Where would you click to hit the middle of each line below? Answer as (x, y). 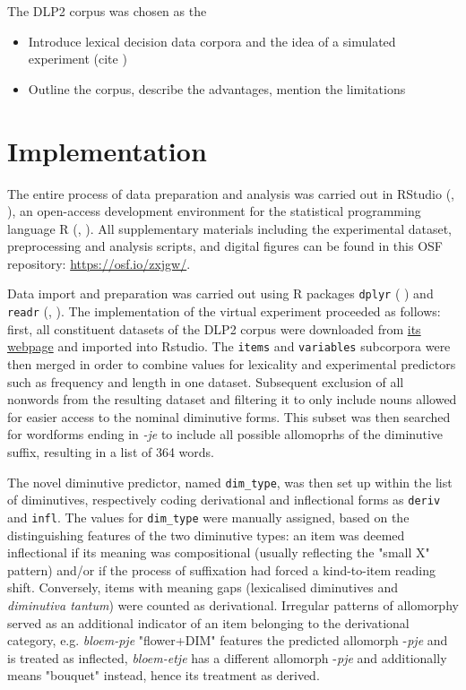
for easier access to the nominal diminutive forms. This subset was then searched (229, 416)
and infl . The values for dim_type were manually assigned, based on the (208, 517)
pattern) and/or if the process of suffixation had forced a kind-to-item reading (222, 569)
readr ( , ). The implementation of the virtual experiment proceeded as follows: (224, 311)
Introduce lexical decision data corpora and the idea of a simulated (212, 41)
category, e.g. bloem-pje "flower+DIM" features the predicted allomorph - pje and (228, 640)
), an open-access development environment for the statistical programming (214, 211)
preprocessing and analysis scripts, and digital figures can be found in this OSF (225, 246)
